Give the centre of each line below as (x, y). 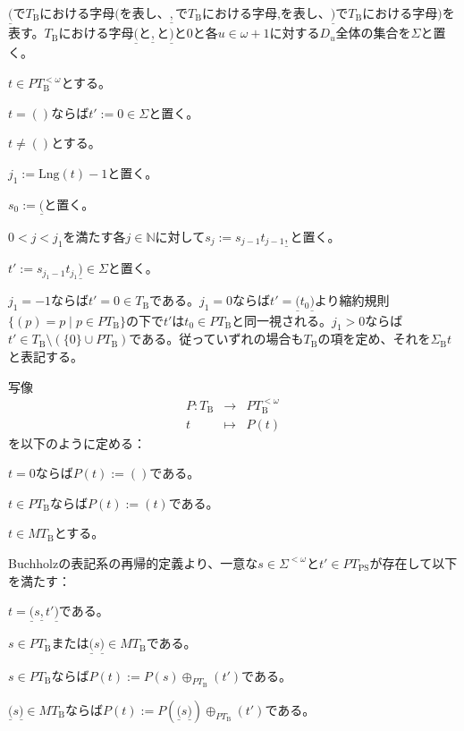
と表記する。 (46, 357)
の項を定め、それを (374, 339)
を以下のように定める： (77, 442)
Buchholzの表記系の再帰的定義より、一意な (133, 562)
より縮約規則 (352, 300)
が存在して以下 (413, 562)
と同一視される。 (282, 320)
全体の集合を (373, 33)
